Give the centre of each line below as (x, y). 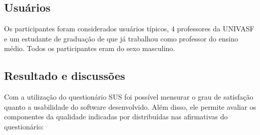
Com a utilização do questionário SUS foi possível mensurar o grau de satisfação (129, 97)
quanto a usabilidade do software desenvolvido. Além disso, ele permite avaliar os (130, 106)
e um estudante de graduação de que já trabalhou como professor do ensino (121, 38)
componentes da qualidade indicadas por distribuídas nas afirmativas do (116, 117)
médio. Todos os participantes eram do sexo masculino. (90, 48)
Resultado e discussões (65, 76)
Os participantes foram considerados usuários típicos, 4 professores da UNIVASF (129, 29)
